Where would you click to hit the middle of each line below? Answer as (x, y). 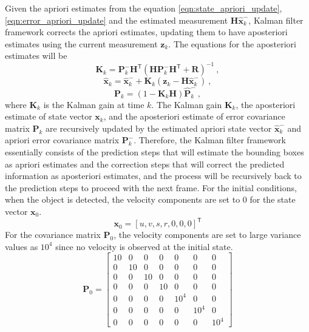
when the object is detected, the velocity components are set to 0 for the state (150, 199)
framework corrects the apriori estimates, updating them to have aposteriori (146, 32)
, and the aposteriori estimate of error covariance (194, 116)
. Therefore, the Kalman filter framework (210, 140)
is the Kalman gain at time (94, 104)
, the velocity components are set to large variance (207, 235)
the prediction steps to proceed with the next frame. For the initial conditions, (151, 187)
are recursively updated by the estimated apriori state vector (159, 128)
